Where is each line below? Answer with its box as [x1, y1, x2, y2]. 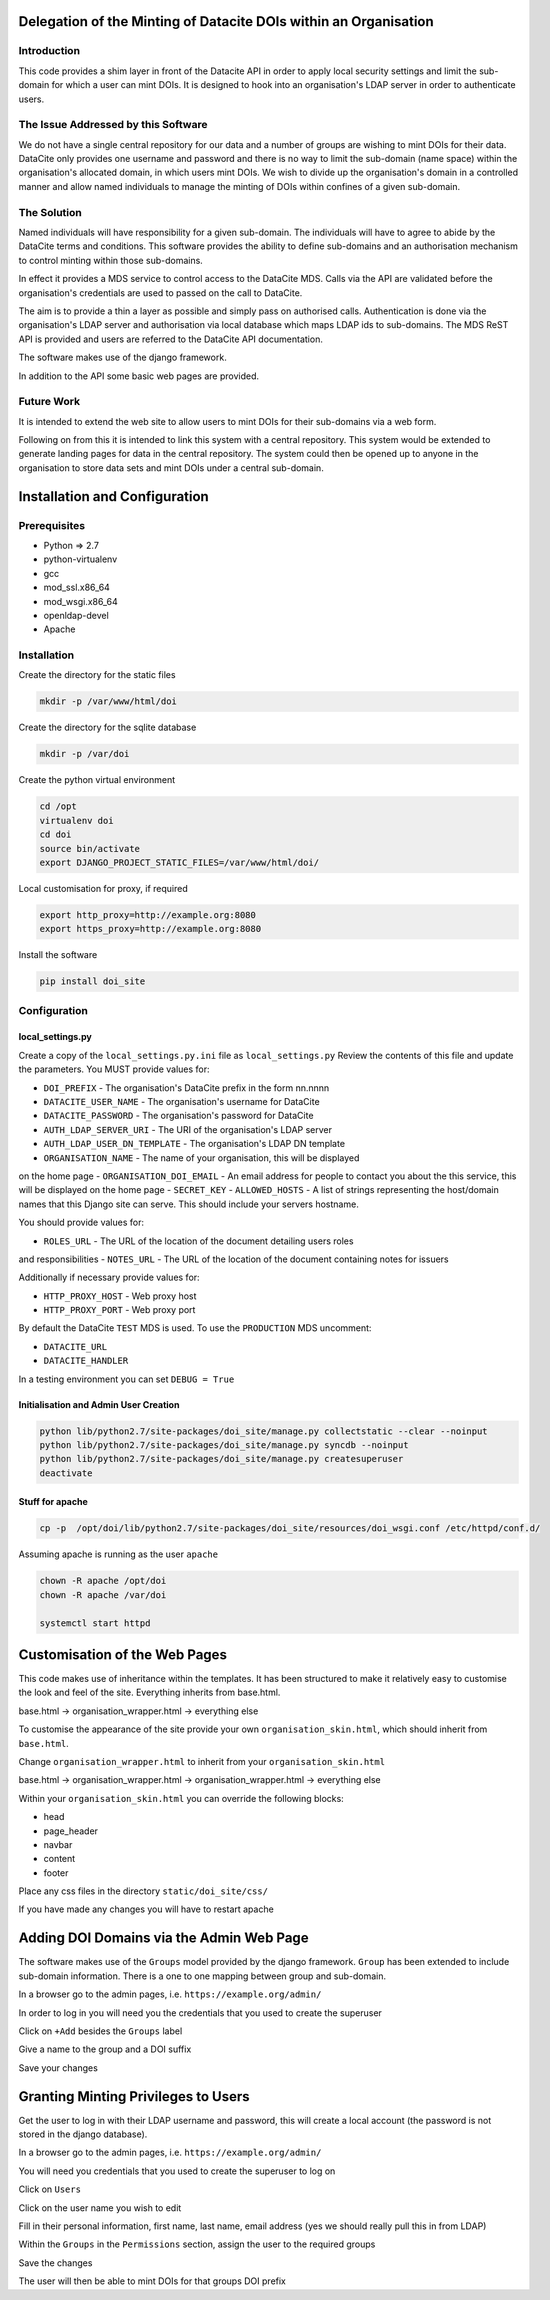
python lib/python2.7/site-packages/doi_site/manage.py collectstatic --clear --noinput [39, 1425, 489, 1437]
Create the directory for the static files [18, 669, 176, 681]
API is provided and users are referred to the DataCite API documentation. [18, 333, 324, 345]
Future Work [18, 395, 80, 409]
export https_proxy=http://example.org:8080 [39, 923, 262, 935]
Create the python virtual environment [18, 774, 176, 786]
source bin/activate [39, 843, 140, 854]
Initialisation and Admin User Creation [18, 1398, 180, 1410]
